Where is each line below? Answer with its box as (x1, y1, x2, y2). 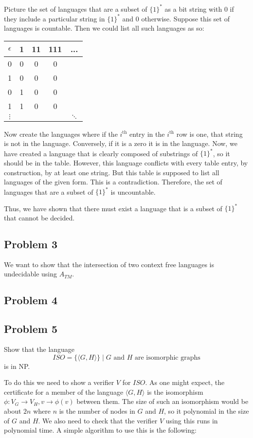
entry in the (129, 128, 165, 139)
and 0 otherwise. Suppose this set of (122, 13, 230, 23)
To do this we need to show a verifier (4, 377, 114, 387)
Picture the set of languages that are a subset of (4, 3, 147, 14)
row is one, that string (176, 128, 243, 139)
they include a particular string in (4, 13, 105, 23)
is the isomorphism (147, 386, 203, 397)
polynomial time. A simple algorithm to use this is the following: (4, 425, 197, 435)
